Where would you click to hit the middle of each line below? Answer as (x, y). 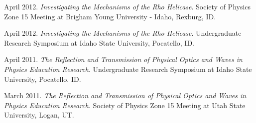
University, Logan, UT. (39, 115)
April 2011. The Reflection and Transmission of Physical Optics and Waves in (123, 59)
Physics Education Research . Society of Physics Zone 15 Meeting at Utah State (125, 105)
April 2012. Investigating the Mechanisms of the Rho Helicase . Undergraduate (123, 33)
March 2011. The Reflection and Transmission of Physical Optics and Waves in (125, 95)
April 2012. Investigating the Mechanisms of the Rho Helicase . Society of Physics (128, 6)
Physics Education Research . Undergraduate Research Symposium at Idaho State (128, 69)
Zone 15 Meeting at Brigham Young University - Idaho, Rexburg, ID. (110, 16)
